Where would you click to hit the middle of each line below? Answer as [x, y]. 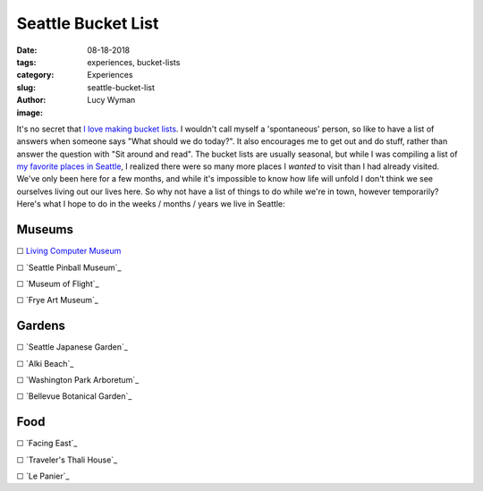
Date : [27, 50]
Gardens [41, 326]
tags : [26, 62]
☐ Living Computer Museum [69, 251]
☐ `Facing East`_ [47, 444]
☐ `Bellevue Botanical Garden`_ [74, 396]
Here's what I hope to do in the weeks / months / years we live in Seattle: [151, 204]
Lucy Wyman [111, 100]
